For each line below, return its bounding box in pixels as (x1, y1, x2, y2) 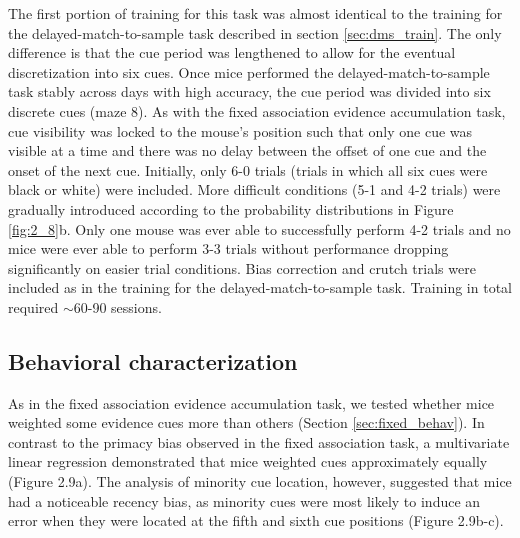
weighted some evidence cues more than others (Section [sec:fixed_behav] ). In (8, 412, 485, 433)
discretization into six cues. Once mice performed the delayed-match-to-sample (8, 61, 490, 82)
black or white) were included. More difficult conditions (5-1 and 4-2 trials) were (8, 179, 501, 200)
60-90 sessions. (73, 296, 162, 317)
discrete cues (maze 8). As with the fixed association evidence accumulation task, (8, 100, 506, 121)
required (8, 296, 59, 317)
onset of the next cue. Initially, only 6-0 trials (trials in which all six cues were (8, 159, 488, 180)
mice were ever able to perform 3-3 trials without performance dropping (8, 238, 449, 259)
